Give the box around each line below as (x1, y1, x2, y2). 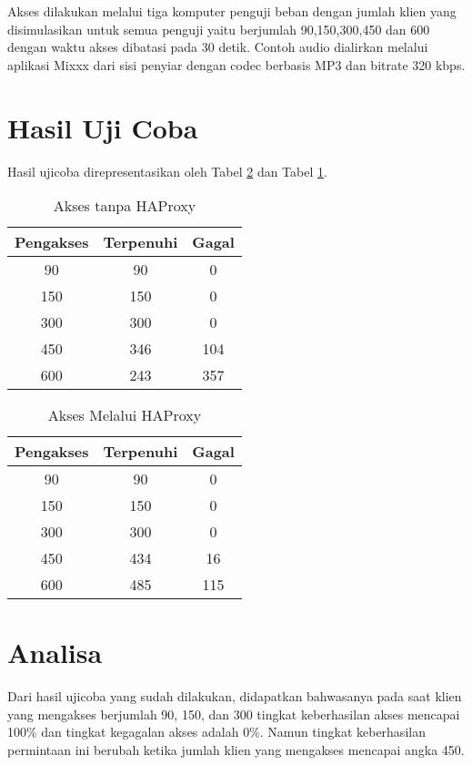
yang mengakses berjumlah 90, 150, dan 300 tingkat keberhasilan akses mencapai (7, 704, 460, 723)
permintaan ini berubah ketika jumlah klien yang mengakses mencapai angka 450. (7, 740, 465, 759)
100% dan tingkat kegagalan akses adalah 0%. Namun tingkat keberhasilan (7, 722, 426, 741)
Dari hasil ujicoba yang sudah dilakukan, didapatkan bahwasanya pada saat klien (7, 687, 462, 706)
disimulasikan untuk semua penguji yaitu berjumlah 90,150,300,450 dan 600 (7, 19, 430, 38)
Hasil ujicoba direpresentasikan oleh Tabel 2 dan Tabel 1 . (7, 161, 327, 180)
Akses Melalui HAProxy (47, 404, 202, 426)
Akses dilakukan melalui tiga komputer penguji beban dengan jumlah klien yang (7, 2, 457, 20)
